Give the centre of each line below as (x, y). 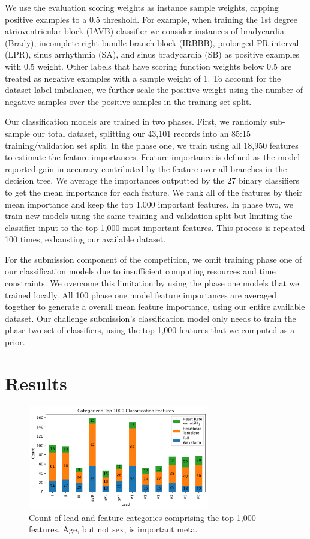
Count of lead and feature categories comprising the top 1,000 (142, 517)
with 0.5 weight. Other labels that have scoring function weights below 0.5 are (148, 66)
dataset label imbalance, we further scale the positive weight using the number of (154, 90)
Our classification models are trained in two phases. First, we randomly (136, 122)
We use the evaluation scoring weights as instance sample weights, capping (142, 7)
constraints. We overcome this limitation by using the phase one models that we (152, 283)
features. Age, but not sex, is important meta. (113, 529)
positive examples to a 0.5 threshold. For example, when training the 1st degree (151, 19)
